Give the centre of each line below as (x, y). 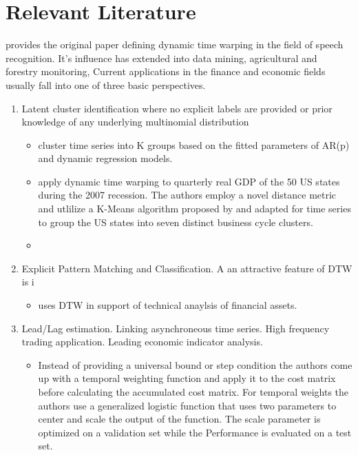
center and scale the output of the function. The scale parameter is (179, 419)
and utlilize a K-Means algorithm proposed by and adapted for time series (194, 209)
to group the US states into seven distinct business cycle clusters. (176, 222)
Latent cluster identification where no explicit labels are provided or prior (177, 108)
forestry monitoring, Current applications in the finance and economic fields (166, 71)
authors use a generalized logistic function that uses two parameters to (187, 405)
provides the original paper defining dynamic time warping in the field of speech (175, 44)
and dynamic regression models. (105, 158)
